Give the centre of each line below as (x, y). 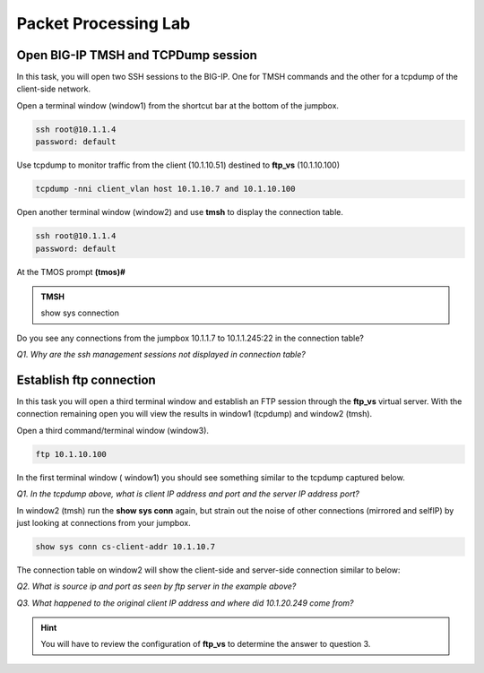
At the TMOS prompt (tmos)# (71, 272)
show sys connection (80, 313)
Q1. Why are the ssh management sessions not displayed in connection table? (161, 355)
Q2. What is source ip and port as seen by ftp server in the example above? (156, 586)
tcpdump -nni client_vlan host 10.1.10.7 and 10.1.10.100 (165, 189)
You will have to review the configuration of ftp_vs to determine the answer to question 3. (206, 644)
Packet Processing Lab (104, 23)
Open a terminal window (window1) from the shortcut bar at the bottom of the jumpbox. (178, 105)
